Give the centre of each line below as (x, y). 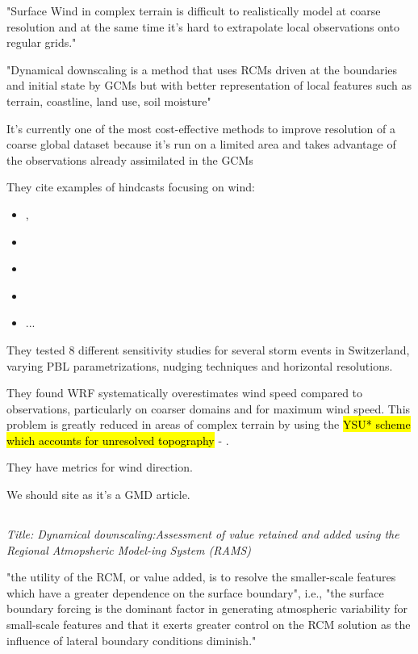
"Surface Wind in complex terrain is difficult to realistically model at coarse (194, 10)
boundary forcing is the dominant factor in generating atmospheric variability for (207, 608)
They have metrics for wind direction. (100, 467)
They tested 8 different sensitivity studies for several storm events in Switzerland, (208, 349)
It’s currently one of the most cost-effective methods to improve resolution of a (201, 128)
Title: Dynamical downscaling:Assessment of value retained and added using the (203, 534)
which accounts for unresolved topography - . (118, 440)
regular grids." (42, 42)
